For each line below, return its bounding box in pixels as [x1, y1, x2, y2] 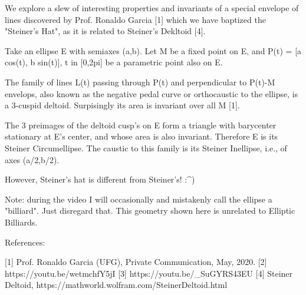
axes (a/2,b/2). [5, 153, 60, 165]
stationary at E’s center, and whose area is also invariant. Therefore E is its [5, 130, 278, 142]
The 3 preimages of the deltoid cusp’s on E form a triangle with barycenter [5, 118, 277, 131]
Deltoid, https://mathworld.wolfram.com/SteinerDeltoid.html [5, 279, 228, 291]
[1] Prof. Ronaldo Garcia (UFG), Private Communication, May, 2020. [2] [5, 256, 267, 268]
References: [5, 236, 45, 248]
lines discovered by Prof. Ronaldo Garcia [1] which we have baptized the [5, 13, 266, 25]
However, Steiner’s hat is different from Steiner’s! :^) [5, 173, 195, 185]
